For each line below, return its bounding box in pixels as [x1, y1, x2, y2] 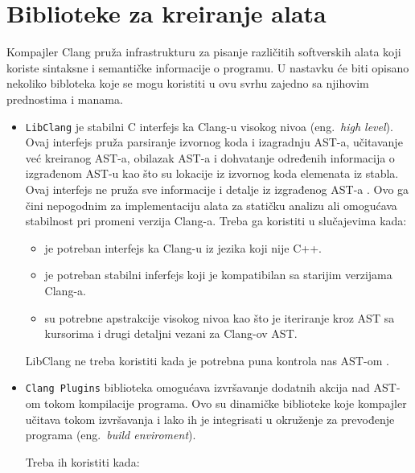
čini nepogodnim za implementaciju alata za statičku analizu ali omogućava [25, 196, 397, 213]
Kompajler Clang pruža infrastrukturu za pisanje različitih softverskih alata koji [6, 43, 401, 60]
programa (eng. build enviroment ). [25, 426, 196, 443]
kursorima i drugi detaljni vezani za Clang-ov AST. [44, 325, 298, 342]
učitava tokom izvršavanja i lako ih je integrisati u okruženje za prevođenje [25, 410, 395, 427]
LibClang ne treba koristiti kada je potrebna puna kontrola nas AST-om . [25, 352, 389, 368]
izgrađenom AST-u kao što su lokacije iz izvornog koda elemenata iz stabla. [25, 165, 399, 182]
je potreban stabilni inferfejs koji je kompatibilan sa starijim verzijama [44, 266, 392, 283]
